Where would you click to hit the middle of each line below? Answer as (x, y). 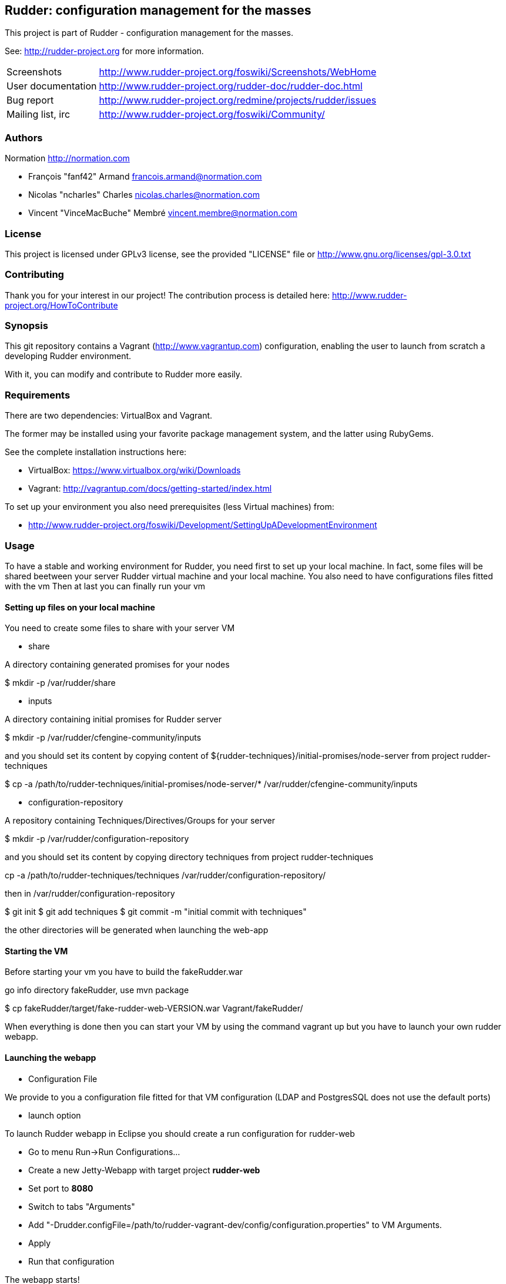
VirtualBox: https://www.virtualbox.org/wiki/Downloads (135, 470)
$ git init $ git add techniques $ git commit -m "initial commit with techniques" (156, 912)
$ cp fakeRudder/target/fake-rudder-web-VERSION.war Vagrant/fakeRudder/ (154, 1008)
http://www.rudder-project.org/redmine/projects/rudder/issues (238, 100)
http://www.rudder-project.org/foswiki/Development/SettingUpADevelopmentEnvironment (203, 525)
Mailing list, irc (38, 115)
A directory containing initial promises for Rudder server (113, 719)
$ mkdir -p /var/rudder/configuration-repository (97, 839)
